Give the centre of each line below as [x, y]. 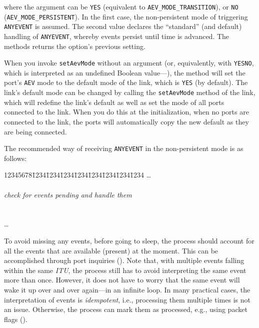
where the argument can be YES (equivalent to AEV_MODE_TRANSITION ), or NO [121, 6]
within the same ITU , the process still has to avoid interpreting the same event [125, 270]
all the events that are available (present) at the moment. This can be [111, 250]
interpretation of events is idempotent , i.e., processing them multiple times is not [127, 299]
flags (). [16, 319]
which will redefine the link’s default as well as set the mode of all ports [114, 102]
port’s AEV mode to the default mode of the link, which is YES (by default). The [126, 82]
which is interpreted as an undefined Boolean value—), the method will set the [125, 72]
